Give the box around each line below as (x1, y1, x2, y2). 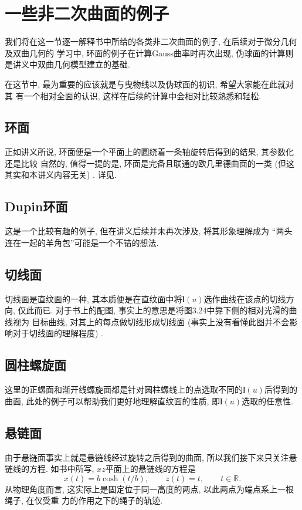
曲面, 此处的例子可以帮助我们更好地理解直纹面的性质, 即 (5, 394, 220, 407)
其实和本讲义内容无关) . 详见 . (5, 168, 117, 181)
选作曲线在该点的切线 (203, 292, 286, 305)
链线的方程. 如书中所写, (5, 462, 94, 475)
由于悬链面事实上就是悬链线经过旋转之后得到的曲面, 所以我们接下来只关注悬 (5, 451, 297, 463)
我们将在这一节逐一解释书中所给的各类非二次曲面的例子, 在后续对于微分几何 (5, 35, 297, 48)
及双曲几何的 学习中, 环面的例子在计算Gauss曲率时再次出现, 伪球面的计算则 (5, 46, 294, 59)
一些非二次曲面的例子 (5, 1, 169, 25)
